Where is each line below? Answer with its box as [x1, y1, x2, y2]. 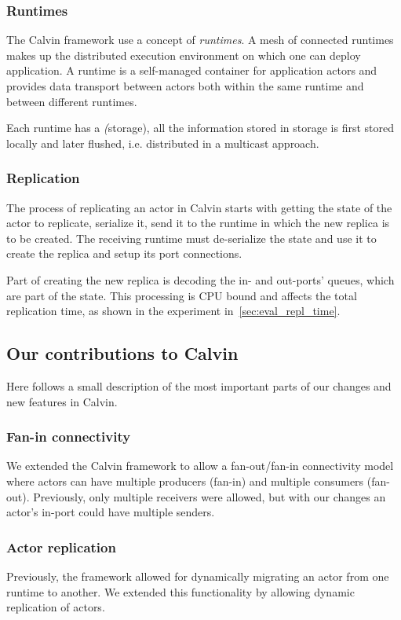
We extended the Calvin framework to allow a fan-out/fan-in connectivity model [6, 457, 394, 474]
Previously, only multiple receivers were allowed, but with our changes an [33, 488, 386, 504]
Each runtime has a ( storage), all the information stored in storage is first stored [6, 119, 395, 136]
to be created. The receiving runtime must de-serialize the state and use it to [6, 229, 377, 246]
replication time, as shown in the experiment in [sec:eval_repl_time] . [6, 303, 341, 319]
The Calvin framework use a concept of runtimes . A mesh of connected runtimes [6, 31, 394, 48]
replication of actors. [6, 599, 105, 615]
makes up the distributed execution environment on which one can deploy [6, 46, 361, 63]
